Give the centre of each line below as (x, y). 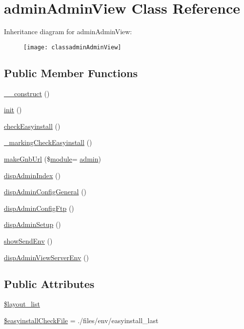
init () (13, 110)
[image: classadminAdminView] (72, 47)
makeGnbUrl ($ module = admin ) (52, 158)
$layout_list (22, 304)
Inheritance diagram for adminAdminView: (68, 31)
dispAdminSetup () (32, 224)
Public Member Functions (71, 72)
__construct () (27, 93)
